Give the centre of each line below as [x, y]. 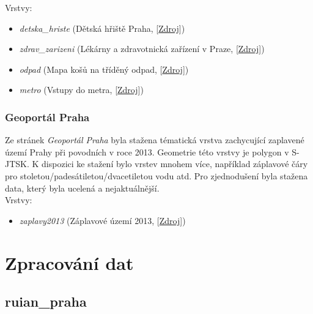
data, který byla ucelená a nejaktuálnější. [82, 188]
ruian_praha [46, 301]
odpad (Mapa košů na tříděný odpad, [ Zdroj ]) [104, 69]
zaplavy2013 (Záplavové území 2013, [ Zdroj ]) [102, 220]
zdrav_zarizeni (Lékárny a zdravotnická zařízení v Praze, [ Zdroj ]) [142, 49]
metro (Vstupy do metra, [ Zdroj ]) [81, 90]
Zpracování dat [69, 262]
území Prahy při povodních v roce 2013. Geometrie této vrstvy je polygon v [147, 151]
